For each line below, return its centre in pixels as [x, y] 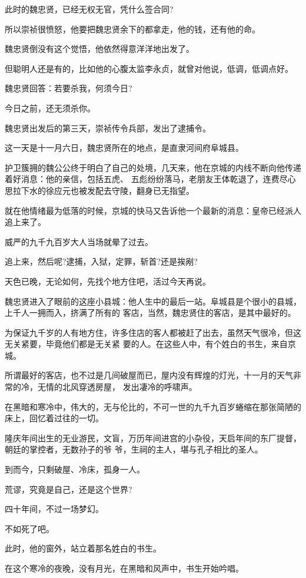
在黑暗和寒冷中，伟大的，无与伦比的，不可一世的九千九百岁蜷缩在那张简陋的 [153, 406]
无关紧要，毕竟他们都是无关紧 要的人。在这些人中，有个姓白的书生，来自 [146, 344]
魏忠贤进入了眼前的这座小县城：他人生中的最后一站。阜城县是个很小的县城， [153, 301]
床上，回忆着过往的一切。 [54, 418]
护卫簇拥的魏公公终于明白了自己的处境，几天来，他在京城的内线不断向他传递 [153, 167]
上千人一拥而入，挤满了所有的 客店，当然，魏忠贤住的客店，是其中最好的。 [150, 313]
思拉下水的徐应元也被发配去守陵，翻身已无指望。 [99, 190]
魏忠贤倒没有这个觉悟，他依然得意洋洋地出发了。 [99, 49]
